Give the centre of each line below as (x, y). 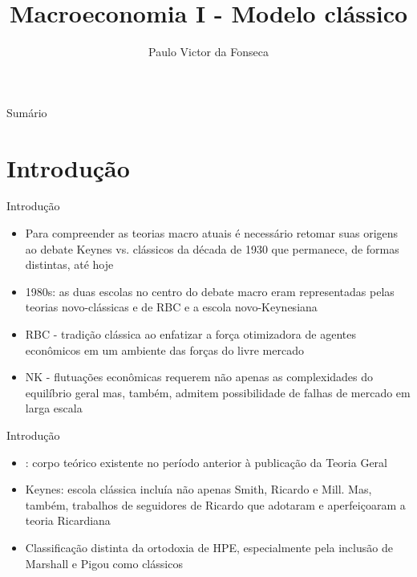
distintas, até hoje (69, 264)
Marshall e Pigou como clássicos (104, 563)
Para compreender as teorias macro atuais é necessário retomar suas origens (212, 233)
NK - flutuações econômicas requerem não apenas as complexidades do (199, 377)
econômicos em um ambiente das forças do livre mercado (164, 349)
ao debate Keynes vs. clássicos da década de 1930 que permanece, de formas (212, 248)
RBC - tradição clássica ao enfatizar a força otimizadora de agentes (190, 334)
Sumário (27, 112)
